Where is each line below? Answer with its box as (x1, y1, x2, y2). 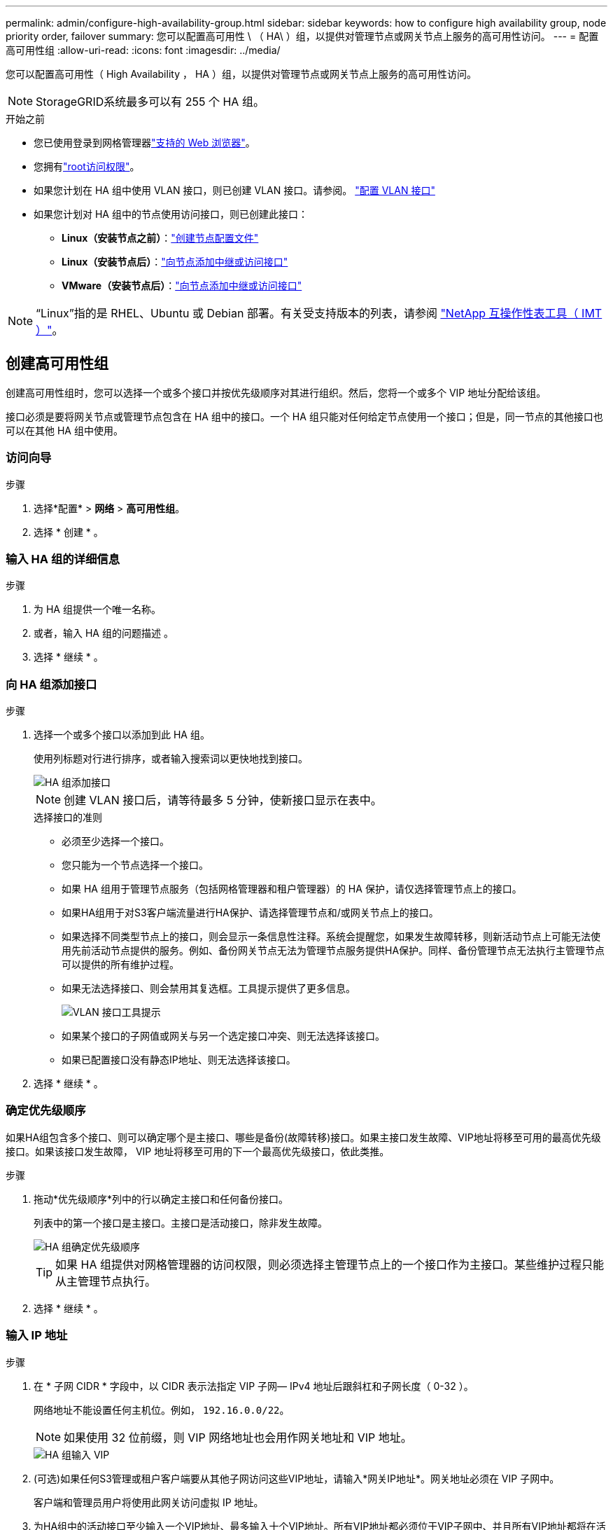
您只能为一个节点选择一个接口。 (62, 859, 209, 871)
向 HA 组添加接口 (6, 677, 97, 691)
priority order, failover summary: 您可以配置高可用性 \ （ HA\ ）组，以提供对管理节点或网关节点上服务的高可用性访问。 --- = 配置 (6, 30, 599, 42)
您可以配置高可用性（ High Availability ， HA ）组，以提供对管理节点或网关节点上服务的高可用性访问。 (6, 68, 477, 80)
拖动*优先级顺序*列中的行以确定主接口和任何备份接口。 (34, 1192, 289, 1205)
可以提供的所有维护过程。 (62, 958, 179, 971)
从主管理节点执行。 (55, 1274, 157, 1288)
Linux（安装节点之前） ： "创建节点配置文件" (62, 232, 259, 244)
